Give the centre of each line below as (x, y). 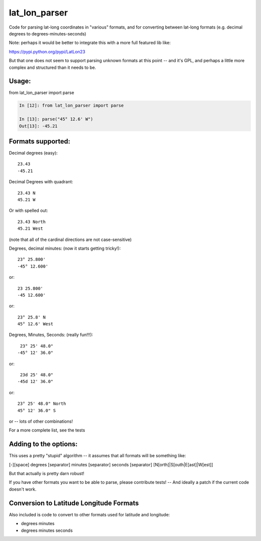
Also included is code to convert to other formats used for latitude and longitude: (89, 514)
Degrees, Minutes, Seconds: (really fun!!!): (51, 335)
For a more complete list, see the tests (47, 430)
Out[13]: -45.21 (38, 126)
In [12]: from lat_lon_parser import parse (72, 106)
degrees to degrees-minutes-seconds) (48, 33)
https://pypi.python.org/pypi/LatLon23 (47, 51)
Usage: (20, 81)
